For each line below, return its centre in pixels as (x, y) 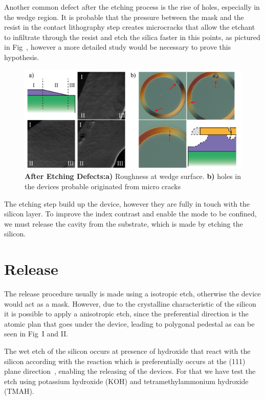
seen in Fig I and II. (36, 334)
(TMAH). (19, 391)
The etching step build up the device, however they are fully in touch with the (127, 203)
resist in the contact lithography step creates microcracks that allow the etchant (130, 27)
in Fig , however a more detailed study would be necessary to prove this (118, 47)
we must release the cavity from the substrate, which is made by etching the (124, 223)
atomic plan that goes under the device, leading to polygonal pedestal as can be (129, 323)
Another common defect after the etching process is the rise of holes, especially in (132, 7)
